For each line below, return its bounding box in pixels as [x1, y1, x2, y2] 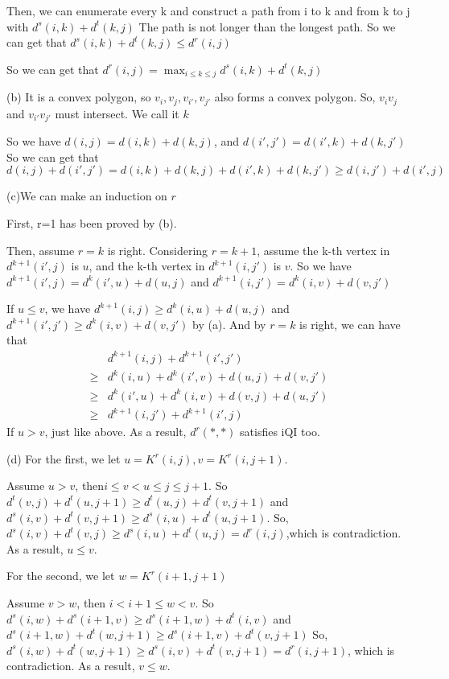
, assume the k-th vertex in [257, 241, 390, 258]
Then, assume [6, 241, 75, 258]
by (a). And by [192, 315, 266, 332]
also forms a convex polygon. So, [214, 88, 376, 105]
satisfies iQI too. [240, 423, 320, 440]
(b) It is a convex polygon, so [6, 88, 151, 105]
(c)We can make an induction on [6, 187, 167, 204]
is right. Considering [107, 241, 208, 258]
